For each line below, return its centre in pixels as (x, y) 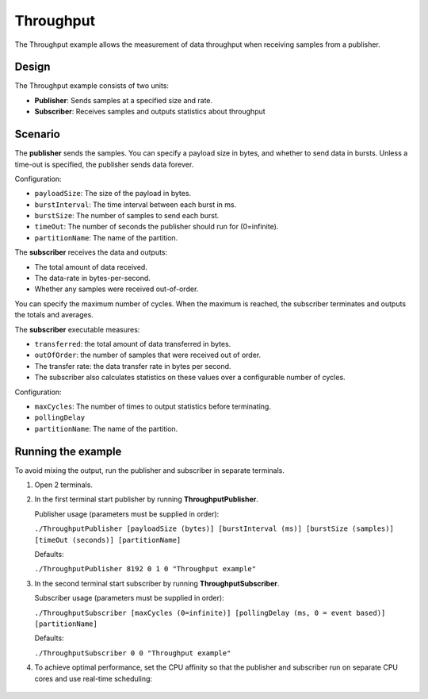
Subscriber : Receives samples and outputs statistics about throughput (150, 112)
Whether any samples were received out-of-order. (117, 289)
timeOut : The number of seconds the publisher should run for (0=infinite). (157, 227)
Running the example (68, 451)
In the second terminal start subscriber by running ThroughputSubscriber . (157, 583)
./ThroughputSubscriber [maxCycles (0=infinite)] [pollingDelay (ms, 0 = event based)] (210, 613)
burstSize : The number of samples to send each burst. (127, 216)
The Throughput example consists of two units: (92, 86)
